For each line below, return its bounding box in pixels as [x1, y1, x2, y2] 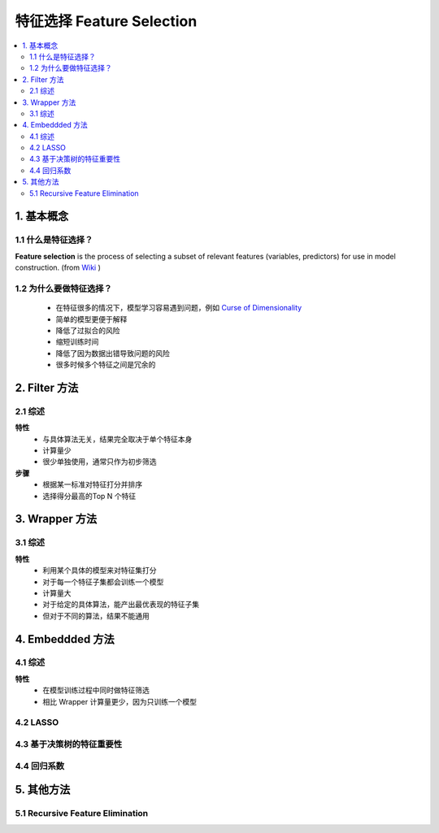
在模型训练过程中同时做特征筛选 [42, 685, 150, 695]
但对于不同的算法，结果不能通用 [42, 610, 150, 621]
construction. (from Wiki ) [15, 262, 102, 272]
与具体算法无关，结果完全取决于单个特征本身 [42, 434, 193, 444]
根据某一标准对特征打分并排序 [42, 479, 142, 489]
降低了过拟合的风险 [55, 325, 120, 335]
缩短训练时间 [55, 337, 99, 347]
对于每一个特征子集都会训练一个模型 [42, 577, 164, 587]
